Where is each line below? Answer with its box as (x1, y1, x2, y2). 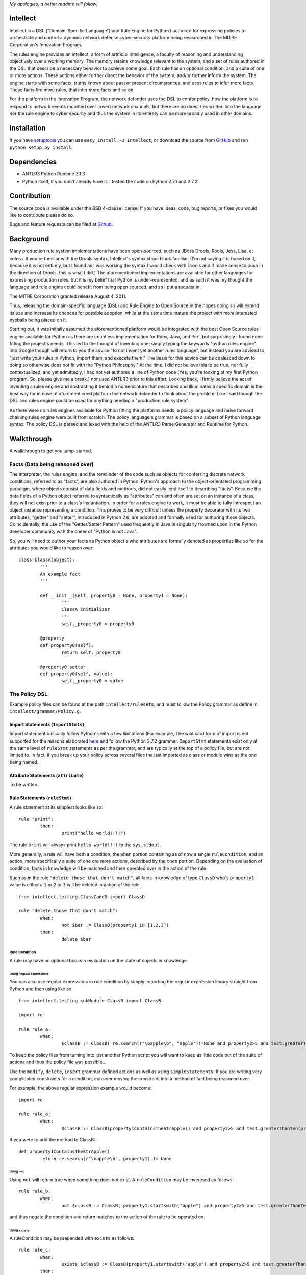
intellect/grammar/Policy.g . (9, 708, 81, 714)
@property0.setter (40, 664, 86, 670)
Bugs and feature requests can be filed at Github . (9, 221, 113, 227)
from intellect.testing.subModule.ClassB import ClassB (18, 998, 161, 1004)
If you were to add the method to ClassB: (9, 1136, 95, 1142)
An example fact (40, 571, 81, 577)
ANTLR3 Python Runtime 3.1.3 (22, 171, 85, 177)
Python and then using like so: (9, 986, 73, 992)
